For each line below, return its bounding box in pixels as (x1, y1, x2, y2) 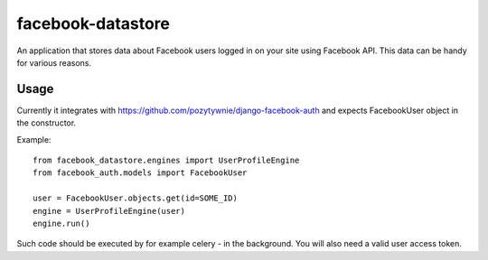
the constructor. (16, 117, 77, 128)
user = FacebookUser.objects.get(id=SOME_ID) (33, 193, 239, 203)
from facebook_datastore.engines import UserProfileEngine (33, 155, 300, 166)
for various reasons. (16, 57, 92, 68)
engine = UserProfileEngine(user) (33, 206, 185, 216)
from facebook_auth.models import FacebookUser (33, 168, 248, 178)
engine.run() (33, 218, 90, 228)
